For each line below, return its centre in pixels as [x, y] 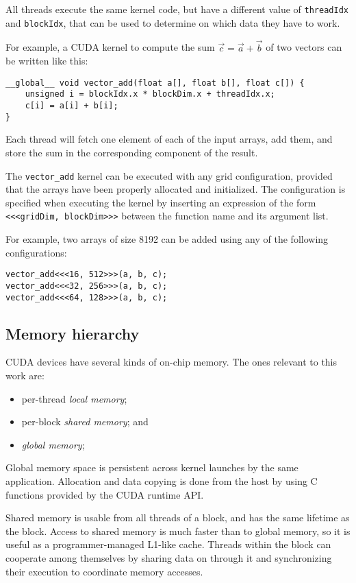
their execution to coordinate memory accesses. [104, 571]
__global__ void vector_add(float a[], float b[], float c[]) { [155, 83]
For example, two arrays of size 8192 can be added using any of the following [167, 239]
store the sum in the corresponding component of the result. [132, 152]
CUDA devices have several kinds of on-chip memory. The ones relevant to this [171, 362]
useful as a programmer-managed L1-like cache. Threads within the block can [168, 544]
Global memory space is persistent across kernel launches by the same [152, 467]
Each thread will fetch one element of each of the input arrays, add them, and [169, 139]
